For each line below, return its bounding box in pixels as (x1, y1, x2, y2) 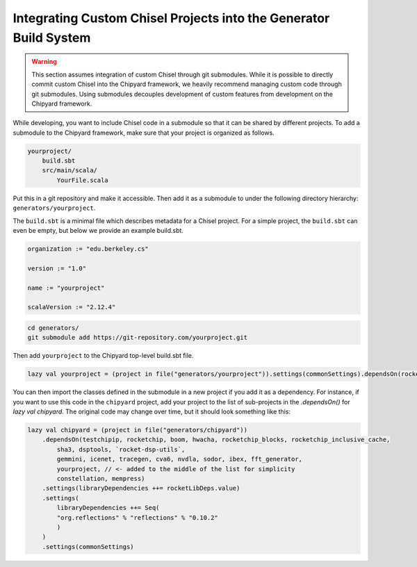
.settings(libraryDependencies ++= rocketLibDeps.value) (42, 484, 240, 493)
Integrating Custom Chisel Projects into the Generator (13, 10, 330, 26)
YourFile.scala (56, 176, 109, 184)
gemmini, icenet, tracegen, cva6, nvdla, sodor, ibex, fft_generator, (56, 455, 302, 463)
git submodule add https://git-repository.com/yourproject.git (27, 334, 248, 342)
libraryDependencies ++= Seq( (56, 504, 160, 512)
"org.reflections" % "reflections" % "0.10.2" (56, 513, 218, 521)
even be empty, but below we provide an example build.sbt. (13, 227, 184, 234)
